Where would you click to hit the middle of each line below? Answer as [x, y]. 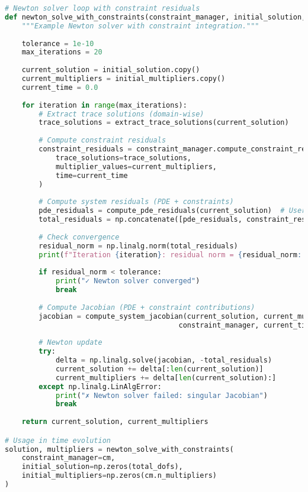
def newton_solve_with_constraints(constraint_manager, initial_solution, [155, 17]
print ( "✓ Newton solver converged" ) [128, 281]
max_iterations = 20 [62, 52]
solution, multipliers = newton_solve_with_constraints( [119, 449]
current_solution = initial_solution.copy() [111, 70]
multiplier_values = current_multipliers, [136, 166]
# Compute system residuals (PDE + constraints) [136, 202]
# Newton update [70, 343]
